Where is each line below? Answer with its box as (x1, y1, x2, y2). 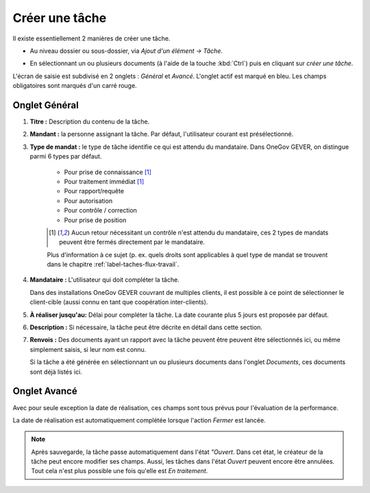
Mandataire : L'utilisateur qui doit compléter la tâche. (29, 276, 180, 284)
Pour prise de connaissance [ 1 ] (64, 168, 152, 176)
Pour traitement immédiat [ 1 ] (64, 177, 145, 185)
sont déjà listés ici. (29, 368, 82, 376)
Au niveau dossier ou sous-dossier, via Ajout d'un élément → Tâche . (29, 47, 223, 55)
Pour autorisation (64, 196, 113, 205)
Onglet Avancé (12, 385, 78, 397)
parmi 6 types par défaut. (29, 152, 102, 160)
